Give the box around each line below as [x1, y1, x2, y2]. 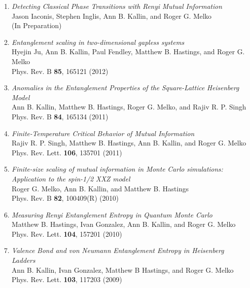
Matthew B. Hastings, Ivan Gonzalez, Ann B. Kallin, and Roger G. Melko [11, 219, 236, 229]
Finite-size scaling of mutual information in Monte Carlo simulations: [11, 164, 223, 174]
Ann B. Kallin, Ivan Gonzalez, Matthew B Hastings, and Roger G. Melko [11, 264, 234, 275]
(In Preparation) [11, 20, 62, 31]
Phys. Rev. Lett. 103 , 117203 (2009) [11, 274, 122, 285]
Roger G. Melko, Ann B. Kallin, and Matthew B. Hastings [11, 183, 189, 193]
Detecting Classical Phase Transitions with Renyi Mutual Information [11, 1, 222, 11]
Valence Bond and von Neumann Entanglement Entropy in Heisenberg [11, 245, 224, 255]
